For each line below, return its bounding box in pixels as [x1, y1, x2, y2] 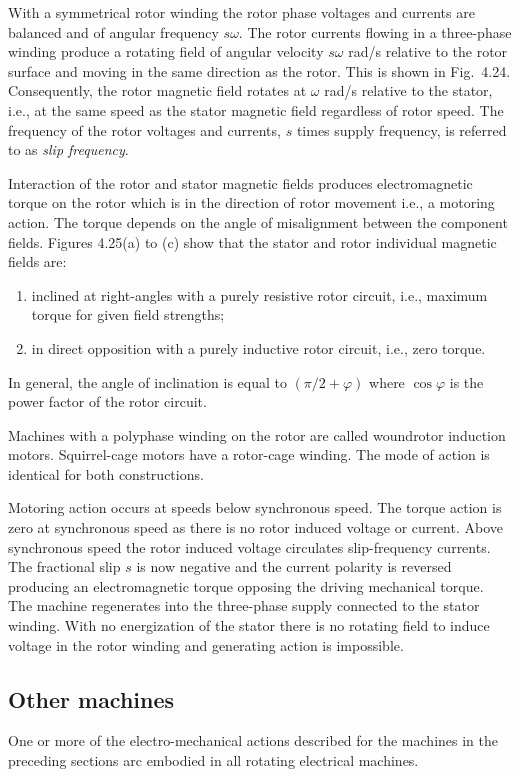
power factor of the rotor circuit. [8, 391, 207, 412]
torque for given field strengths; [31, 304, 225, 325]
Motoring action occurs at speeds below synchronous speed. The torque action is [8, 497, 502, 518]
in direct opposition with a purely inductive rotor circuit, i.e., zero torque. [31, 337, 486, 358]
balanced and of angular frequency [8, 21, 219, 42]
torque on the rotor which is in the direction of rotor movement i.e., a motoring [8, 192, 495, 213]
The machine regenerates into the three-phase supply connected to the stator [8, 595, 480, 616]
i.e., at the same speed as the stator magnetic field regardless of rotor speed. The [8, 99, 504, 120]
